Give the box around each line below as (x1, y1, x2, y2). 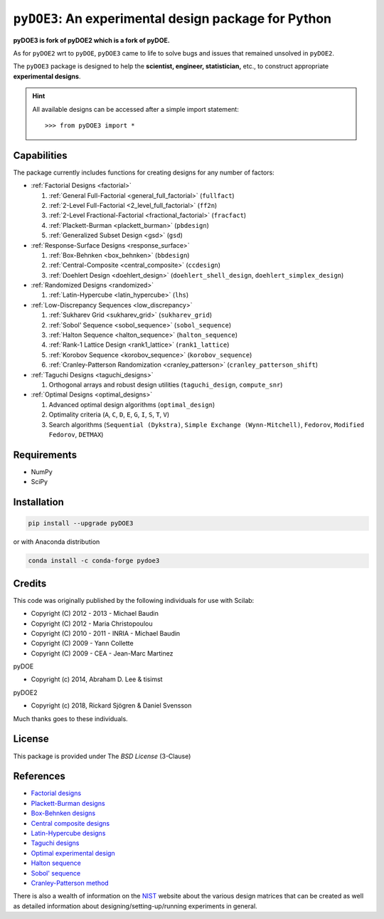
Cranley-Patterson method (31, 878, 110, 887)
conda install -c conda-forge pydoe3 (28, 557, 160, 565)
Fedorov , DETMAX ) (48, 430, 104, 439)
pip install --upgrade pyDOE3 (28, 520, 134, 527)
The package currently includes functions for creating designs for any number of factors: (13, 168, 275, 177)
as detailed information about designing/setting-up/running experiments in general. (13, 901, 257, 910)
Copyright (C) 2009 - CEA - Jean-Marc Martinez (31, 648, 174, 658)
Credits (13, 577, 47, 589)
